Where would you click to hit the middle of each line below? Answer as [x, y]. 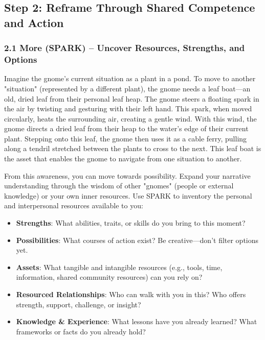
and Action [34, 22]
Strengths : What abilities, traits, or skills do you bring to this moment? [131, 223]
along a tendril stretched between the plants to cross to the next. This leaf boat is [133, 148]
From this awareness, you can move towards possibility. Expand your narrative [127, 175]
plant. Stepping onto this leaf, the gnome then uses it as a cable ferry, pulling [126, 138]
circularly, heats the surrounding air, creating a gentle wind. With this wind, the [130, 118]
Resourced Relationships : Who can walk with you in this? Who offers [131, 294]
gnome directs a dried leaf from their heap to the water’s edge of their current [126, 128]
